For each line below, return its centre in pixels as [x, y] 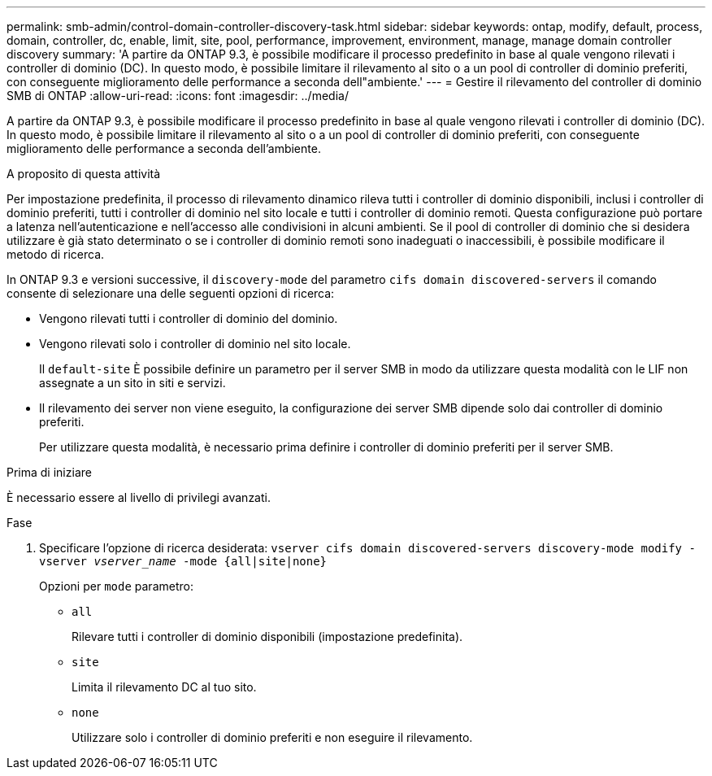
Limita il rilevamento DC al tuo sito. [164, 687]
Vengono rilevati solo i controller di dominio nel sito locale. [195, 344]
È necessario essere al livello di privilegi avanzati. [139, 497]
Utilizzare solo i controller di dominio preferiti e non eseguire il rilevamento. [272, 737]
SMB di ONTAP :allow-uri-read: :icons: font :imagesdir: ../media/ [178, 96]
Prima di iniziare [49, 472]
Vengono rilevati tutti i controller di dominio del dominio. [189, 318]
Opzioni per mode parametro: [116, 586]
